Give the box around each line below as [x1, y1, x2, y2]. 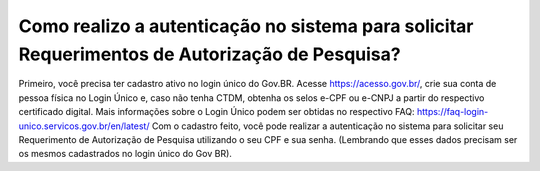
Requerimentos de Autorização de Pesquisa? [18, 43, 401, 65]
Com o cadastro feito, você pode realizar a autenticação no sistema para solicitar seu [151, 120, 504, 132]
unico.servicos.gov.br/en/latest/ [18, 120, 150, 132]
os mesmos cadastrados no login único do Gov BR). [18, 148, 232, 160]
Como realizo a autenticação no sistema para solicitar [18, 15, 474, 37]
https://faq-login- [416, 106, 489, 118]
